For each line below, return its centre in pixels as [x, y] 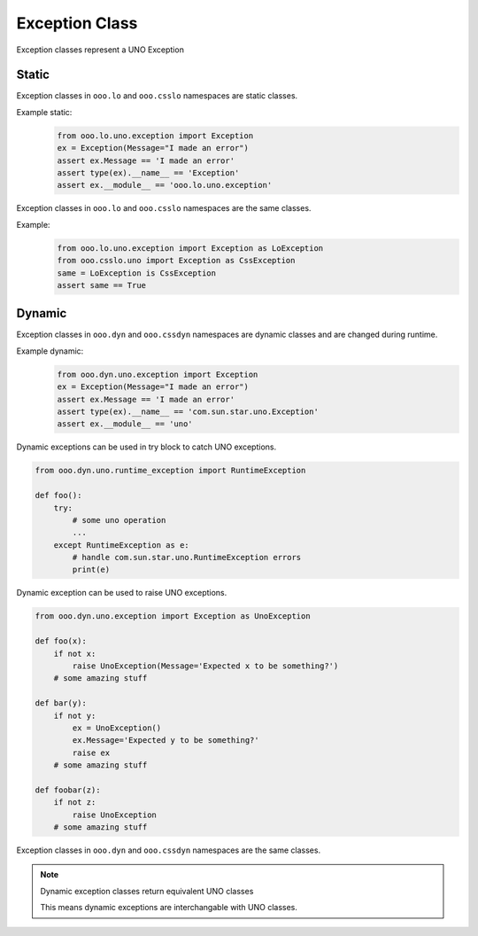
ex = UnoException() [117, 728]
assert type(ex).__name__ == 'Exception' [148, 173]
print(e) [91, 570]
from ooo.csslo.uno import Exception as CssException [176, 261]
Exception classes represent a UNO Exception [100, 50]
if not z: [75, 803]
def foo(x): [61, 641]
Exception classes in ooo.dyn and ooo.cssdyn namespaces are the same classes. [169, 850]
